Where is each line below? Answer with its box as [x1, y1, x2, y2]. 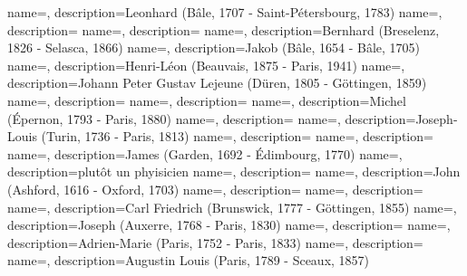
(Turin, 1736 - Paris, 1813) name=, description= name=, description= [41, 127, 433, 146]
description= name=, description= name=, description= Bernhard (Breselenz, [7, 20, 440, 39]
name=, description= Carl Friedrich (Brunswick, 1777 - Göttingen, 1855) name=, [7, 197, 457, 216]
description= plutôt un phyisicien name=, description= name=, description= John [7, 162, 461, 181]
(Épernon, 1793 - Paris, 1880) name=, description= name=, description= [7, 109, 416, 128]
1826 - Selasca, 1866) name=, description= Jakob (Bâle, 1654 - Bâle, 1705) [7, 38, 420, 57]
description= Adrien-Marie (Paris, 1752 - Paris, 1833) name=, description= [7, 233, 423, 252]
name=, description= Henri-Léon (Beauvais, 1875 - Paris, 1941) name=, [7, 55, 405, 74]
